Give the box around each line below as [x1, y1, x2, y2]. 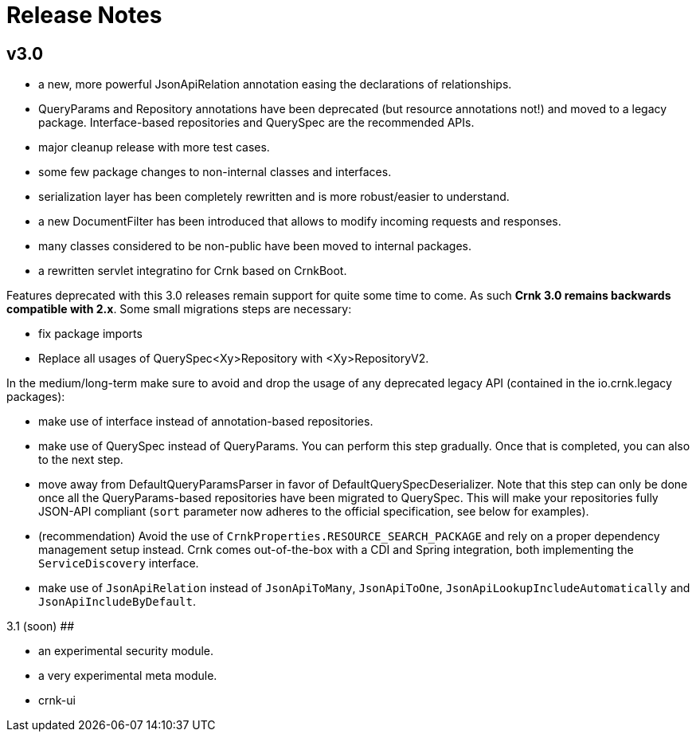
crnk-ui [38, 693, 76, 708]
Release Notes [6, 2, 162, 29]
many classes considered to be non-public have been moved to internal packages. [38, 239, 472, 253]
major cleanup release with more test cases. [38, 140, 270, 155]
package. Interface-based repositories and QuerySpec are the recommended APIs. [38, 116, 475, 130]
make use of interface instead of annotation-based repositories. [38, 414, 373, 429]
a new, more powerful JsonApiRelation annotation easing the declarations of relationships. [38, 77, 512, 92]
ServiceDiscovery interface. [38, 556, 199, 571]
